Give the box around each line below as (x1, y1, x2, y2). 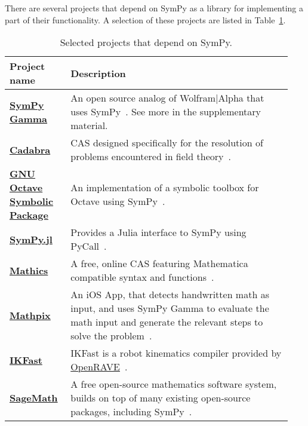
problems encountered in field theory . (70, 149, 231, 164)
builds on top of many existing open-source (70, 391, 251, 405)
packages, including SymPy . (70, 404, 192, 419)
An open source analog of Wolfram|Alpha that (70, 91, 264, 105)
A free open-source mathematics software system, (70, 377, 277, 391)
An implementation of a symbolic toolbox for (70, 180, 259, 195)
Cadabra (10, 142, 51, 157)
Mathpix (10, 308, 51, 322)
